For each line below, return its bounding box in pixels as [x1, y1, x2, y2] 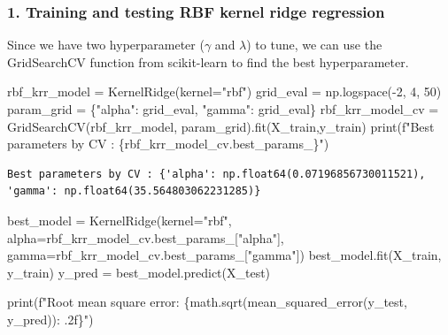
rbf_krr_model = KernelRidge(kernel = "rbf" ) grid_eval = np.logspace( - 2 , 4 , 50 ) [7, 82, 442, 101]
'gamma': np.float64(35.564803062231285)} [7, 185, 261, 198]
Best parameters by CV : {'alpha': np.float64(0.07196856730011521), [7, 167, 426, 180]
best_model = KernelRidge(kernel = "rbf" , [7, 210, 232, 229]
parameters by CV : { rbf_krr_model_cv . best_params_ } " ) [7, 134, 329, 153]
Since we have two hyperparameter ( [7, 35, 205, 54]
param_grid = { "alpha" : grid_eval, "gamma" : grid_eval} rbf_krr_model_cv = [7, 100, 439, 118]
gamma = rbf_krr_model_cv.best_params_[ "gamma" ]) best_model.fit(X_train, [7, 246, 442, 264]
